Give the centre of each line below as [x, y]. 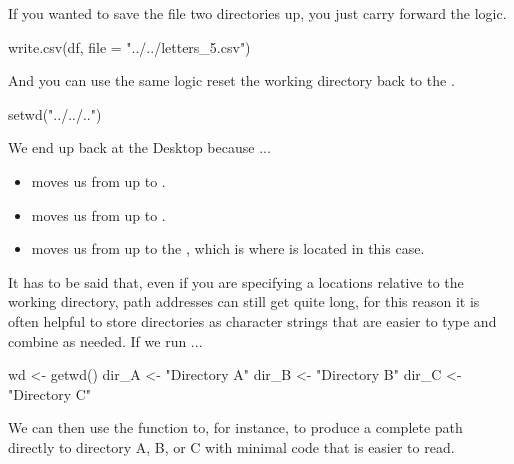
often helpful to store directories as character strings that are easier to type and [252, 320]
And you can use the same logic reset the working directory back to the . [231, 80]
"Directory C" [50, 393]
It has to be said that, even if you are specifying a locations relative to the [236, 281]
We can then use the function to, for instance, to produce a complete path [235, 427]
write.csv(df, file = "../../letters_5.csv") [129, 46]
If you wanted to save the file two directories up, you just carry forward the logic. [257, 13]
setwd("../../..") [55, 113]
